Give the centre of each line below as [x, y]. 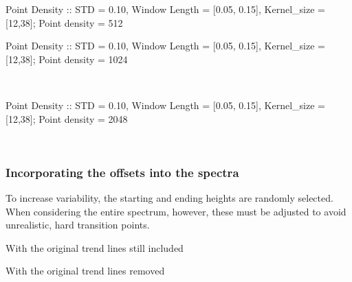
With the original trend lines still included [95, 247]
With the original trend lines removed [85, 271]
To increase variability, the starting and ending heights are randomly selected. [169, 197]
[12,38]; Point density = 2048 [67, 118]
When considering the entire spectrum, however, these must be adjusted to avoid [176, 211]
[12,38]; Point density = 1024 [67, 59]
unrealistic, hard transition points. [78, 225]
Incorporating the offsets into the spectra [122, 172]
